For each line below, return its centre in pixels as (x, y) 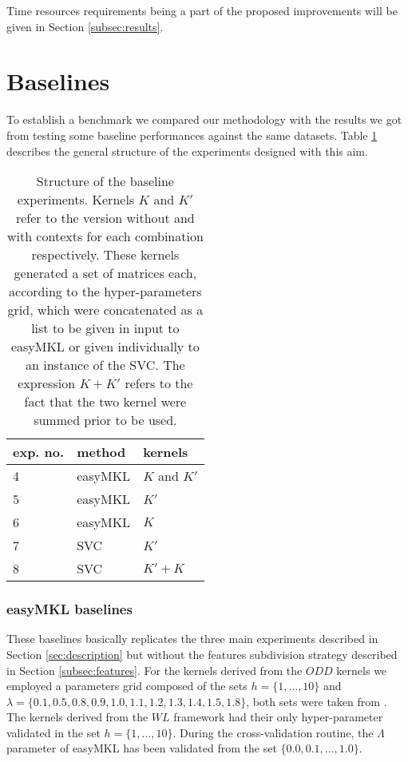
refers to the (159, 383)
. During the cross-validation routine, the (273, 732)
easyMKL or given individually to (105, 347)
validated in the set (53, 732)
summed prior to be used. (105, 420)
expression (47, 383)
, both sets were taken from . (317, 701)
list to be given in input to (105, 328)
